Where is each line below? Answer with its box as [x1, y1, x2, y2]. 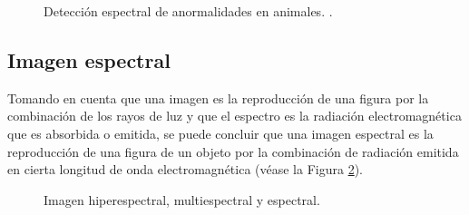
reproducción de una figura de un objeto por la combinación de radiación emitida [7, 142, 459, 161]
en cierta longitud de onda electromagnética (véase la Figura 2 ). [7, 160, 363, 179]
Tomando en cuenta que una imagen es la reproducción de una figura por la [7, 88, 429, 107]
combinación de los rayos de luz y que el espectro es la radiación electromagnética [7, 106, 462, 125]
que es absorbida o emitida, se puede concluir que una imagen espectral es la [7, 123, 434, 142]
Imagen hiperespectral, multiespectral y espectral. [44, 190, 320, 209]
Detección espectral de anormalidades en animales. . [44, 2, 333, 20]
